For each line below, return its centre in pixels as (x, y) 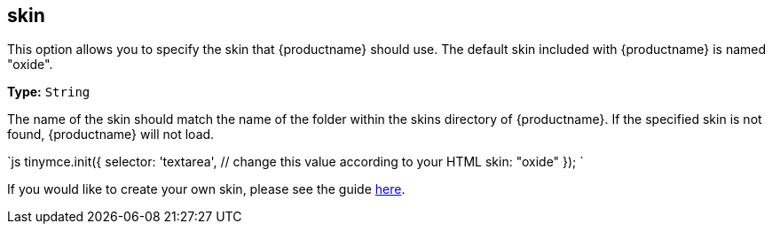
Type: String (49, 92)
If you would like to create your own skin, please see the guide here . (206, 189)
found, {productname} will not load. (111, 135)
